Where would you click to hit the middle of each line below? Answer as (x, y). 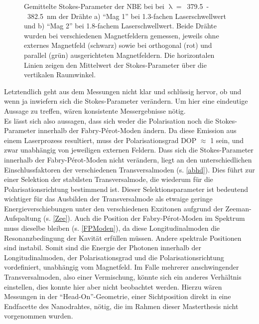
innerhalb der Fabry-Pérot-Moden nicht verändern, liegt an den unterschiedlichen (128, 159)
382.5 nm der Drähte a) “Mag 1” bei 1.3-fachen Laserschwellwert (127, 16)
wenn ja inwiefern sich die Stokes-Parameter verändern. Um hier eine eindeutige (126, 101)
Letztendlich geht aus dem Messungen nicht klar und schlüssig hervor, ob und (123, 91)
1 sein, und (227, 140)
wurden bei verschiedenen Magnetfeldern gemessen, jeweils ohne (122, 35)
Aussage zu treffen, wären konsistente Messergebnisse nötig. (95, 110)
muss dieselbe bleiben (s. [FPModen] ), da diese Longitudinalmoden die (112, 228)
